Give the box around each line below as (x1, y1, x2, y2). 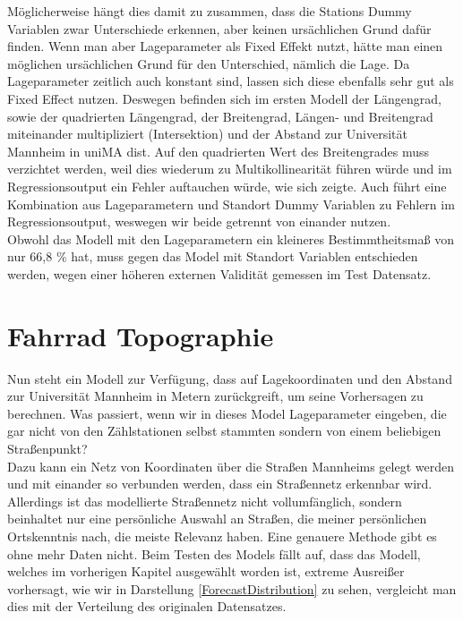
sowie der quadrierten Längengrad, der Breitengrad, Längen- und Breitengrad (7, 106, 433, 125)
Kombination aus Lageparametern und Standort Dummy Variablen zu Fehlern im (7, 194, 455, 213)
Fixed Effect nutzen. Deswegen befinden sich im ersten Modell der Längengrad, (7, 89, 442, 107)
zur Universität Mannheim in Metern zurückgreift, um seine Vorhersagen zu (7, 387, 424, 405)
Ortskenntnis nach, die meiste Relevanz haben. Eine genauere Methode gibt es (7, 526, 437, 545)
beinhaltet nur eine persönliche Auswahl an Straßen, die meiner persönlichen (7, 509, 427, 528)
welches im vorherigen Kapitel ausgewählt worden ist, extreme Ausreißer (7, 562, 405, 581)
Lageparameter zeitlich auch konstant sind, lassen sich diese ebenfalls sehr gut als (7, 72, 454, 90)
